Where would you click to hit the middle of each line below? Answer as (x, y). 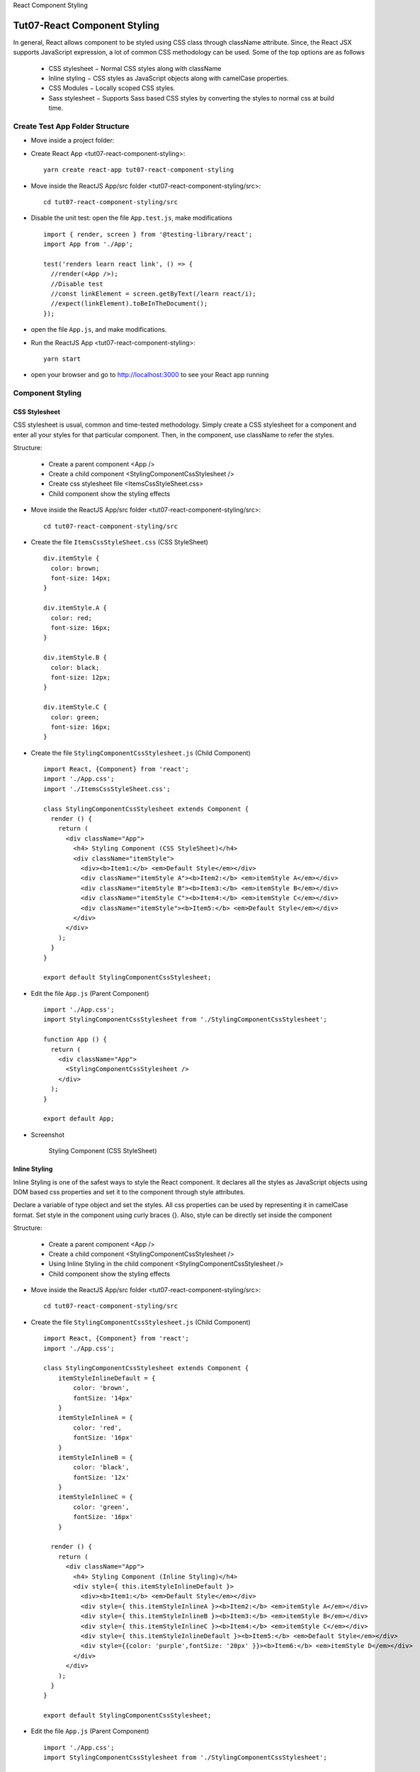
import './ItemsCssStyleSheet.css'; (107, 789)
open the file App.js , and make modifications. (99, 330)
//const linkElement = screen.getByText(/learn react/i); (153, 294)
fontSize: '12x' (101, 1477)
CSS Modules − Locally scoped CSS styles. (112, 88)
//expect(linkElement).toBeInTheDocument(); (129, 304)
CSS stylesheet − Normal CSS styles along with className (135, 68)
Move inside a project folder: (73, 140)
